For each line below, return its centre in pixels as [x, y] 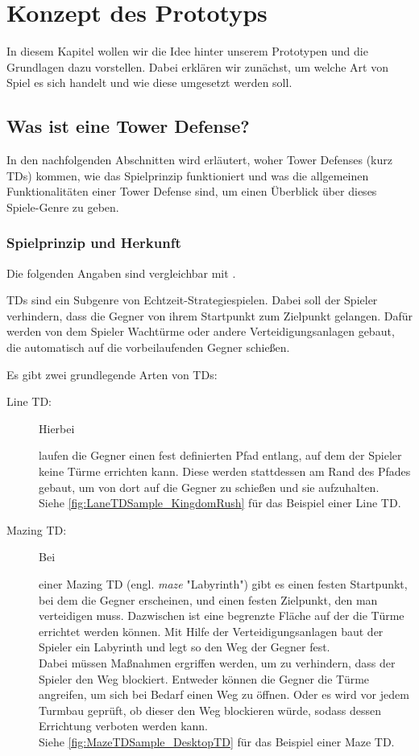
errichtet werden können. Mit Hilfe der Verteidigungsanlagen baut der [211, 631]
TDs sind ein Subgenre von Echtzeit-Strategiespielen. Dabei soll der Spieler [192, 300]
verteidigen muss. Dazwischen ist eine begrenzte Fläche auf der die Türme [222, 616]
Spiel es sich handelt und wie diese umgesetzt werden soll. [149, 83]
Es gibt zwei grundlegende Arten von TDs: [112, 374]
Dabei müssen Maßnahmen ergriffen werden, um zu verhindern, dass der [217, 662]
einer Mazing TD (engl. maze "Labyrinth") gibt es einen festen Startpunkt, [223, 584]
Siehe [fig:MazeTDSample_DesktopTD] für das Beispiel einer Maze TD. [217, 741]
